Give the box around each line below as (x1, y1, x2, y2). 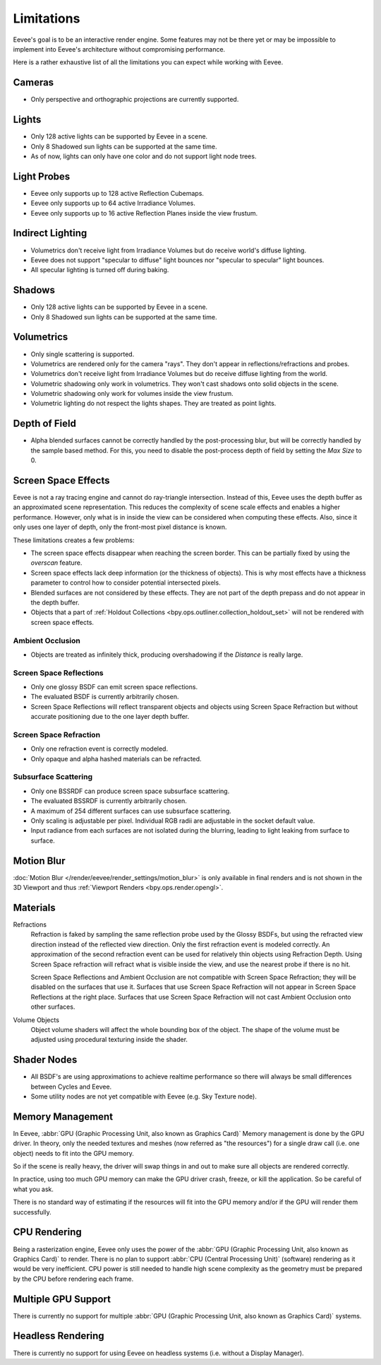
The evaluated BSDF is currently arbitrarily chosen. (30, 693, 179, 701)
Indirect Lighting (13, 227, 87, 240)
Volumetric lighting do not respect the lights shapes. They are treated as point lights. (30, 399, 277, 408)
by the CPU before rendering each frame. (13, 1275, 134, 1283)
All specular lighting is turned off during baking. (30, 266, 169, 274)
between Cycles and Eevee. (30, 1082, 112, 1091)
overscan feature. (30, 558, 83, 567)
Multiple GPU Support (13, 1293, 111, 1305)
